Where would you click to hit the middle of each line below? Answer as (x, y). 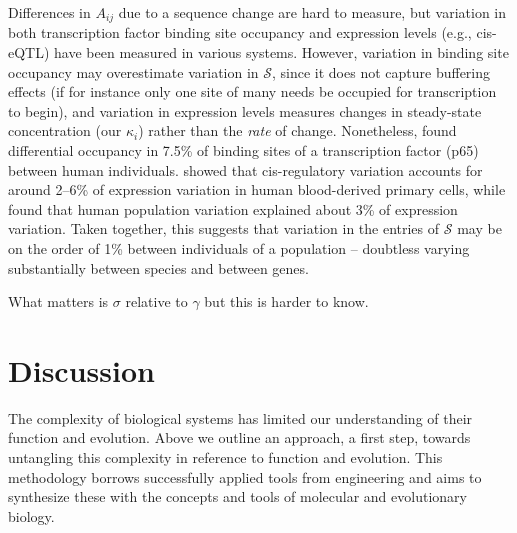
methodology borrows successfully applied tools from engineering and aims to (245, 476)
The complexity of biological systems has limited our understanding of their (240, 417)
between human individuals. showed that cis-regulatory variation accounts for (245, 169)
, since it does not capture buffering (381, 71)
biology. (31, 515)
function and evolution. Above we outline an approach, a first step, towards (239, 437)
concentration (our (65, 130)
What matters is (58, 301)
